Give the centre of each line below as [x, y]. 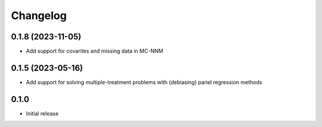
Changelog [39, 16]
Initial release [42, 113]
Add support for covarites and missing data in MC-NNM [95, 51]
